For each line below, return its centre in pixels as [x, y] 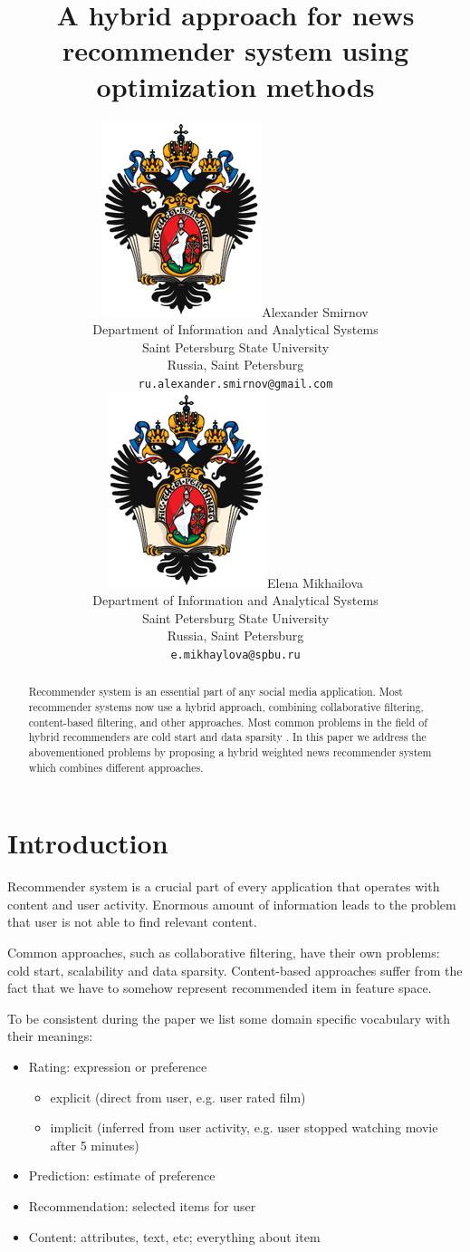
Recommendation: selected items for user [142, 1205]
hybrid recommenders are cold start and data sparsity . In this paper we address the [227, 737]
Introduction [88, 843]
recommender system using [235, 50]
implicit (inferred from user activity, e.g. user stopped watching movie [244, 1127]
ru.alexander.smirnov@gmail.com [235, 384]
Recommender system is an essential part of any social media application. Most [216, 692]
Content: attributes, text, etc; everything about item [174, 1236]
